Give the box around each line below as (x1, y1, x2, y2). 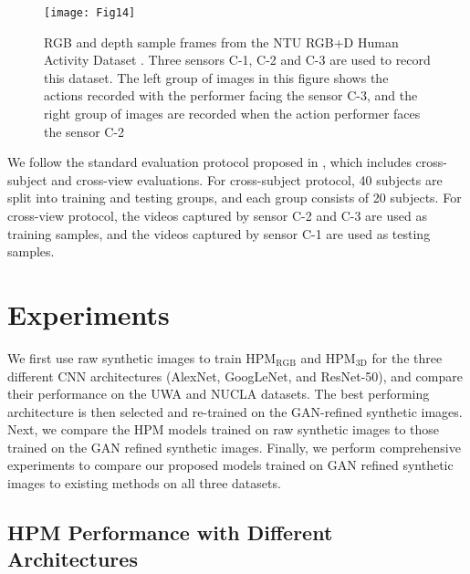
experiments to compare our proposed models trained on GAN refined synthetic (7, 455, 454, 475)
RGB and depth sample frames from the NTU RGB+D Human (44, 32, 399, 51)
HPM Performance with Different (7, 518, 333, 547)
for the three (371, 348, 443, 367)
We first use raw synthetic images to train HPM (7, 348, 277, 367)
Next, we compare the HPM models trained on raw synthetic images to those (7, 420, 440, 439)
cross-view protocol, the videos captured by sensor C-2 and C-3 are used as (7, 206, 427, 224)
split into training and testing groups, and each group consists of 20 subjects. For (7, 188, 462, 207)
